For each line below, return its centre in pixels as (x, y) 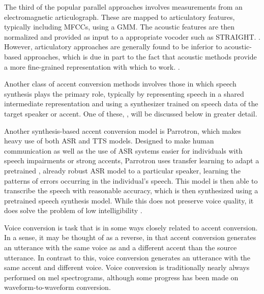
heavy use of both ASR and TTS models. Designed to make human (109, 141)
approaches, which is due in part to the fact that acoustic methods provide (140, 56)
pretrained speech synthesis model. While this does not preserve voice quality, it (129, 200)
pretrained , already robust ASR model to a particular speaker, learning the (123, 170)
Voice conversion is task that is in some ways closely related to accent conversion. (131, 227)
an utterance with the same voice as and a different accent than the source (121, 247)
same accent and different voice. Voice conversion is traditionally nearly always (127, 267)
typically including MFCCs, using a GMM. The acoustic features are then (119, 27)
